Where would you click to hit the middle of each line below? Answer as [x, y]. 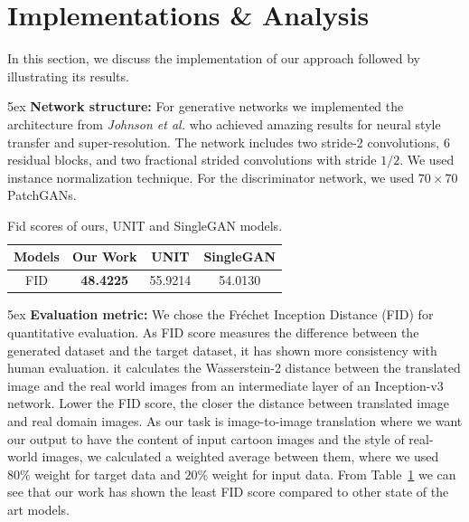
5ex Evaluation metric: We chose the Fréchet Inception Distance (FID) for [220, 314]
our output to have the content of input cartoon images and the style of [206, 438]
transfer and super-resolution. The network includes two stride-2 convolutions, [224, 142]
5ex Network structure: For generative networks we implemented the [206, 106]
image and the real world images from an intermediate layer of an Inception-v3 [225, 385]
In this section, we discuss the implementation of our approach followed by [214, 58]
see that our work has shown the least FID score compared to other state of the [228, 492]
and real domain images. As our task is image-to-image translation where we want [235, 420]
